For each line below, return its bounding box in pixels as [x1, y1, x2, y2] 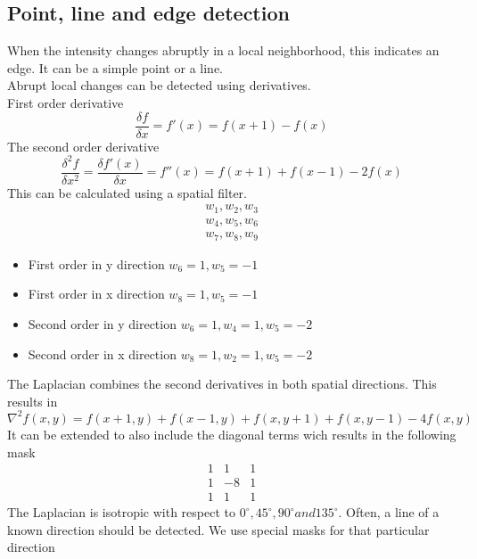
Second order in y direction [28, 315, 177, 333]
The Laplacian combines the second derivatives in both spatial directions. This [7, 374, 437, 393]
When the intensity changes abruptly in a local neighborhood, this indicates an [7, 41, 440, 60]
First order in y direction [28, 254, 165, 273]
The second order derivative [7, 136, 160, 155]
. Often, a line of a [338, 503, 440, 522]
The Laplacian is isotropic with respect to [7, 503, 235, 522]
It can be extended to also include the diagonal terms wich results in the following [7, 424, 456, 443]
